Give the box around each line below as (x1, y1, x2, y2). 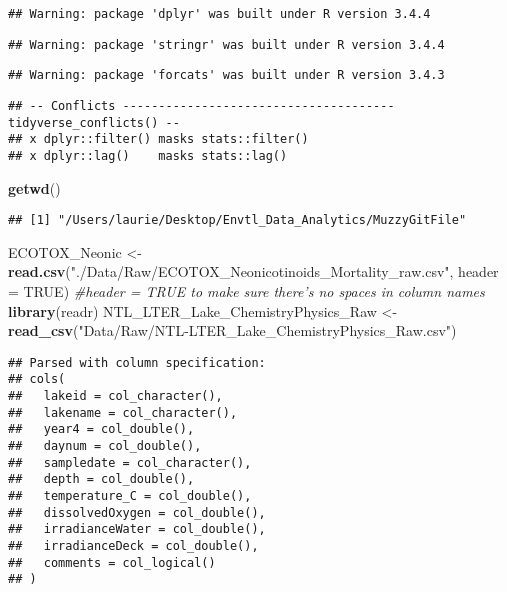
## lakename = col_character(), (8, 405, 238, 420)
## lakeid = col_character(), (8, 389, 223, 404)
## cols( (8, 372, 66, 387)
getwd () (8, 177, 61, 198)
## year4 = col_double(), (8, 422, 195, 437)
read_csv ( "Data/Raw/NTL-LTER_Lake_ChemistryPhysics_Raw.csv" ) (8, 320, 457, 341)
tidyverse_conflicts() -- (8, 115, 180, 130)
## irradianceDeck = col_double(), (8, 539, 259, 554)
